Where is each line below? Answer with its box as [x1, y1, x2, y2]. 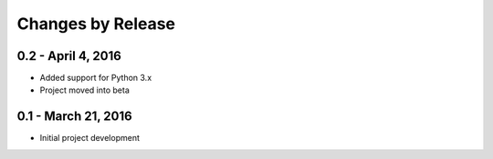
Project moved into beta [39, 84, 130, 95]
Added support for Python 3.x [39, 73, 152, 84]
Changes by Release [16, 14, 176, 34]
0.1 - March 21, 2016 [16, 109, 132, 124]
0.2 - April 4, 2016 [16, 48, 122, 64]
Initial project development [39, 133, 141, 144]
